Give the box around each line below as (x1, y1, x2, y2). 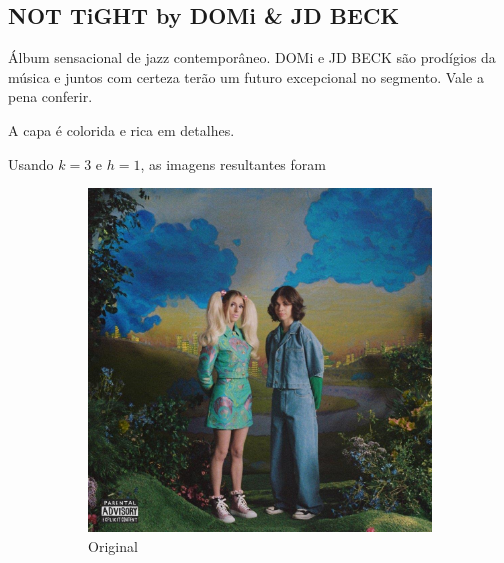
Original (88, 535, 138, 556)
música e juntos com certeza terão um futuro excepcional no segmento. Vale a (8, 66, 484, 87)
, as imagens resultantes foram (140, 153, 326, 174)
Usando (8, 153, 54, 174)
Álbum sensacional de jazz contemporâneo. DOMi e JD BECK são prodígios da (8, 47, 496, 68)
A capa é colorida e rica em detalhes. (8, 119, 235, 140)
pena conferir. (8, 86, 93, 107)
